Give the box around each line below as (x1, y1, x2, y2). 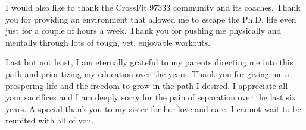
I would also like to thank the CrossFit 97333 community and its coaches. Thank (5, 1, 301, 13)
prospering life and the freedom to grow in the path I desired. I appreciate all (5, 79, 288, 91)
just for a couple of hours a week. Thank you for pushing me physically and (5, 24, 282, 37)
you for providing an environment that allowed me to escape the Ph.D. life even (5, 12, 296, 25)
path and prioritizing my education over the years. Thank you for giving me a (5, 67, 290, 80)
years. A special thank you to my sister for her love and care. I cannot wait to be (5, 102, 301, 115)
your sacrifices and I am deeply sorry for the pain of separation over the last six (5, 91, 296, 103)
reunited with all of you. (5, 114, 94, 126)
